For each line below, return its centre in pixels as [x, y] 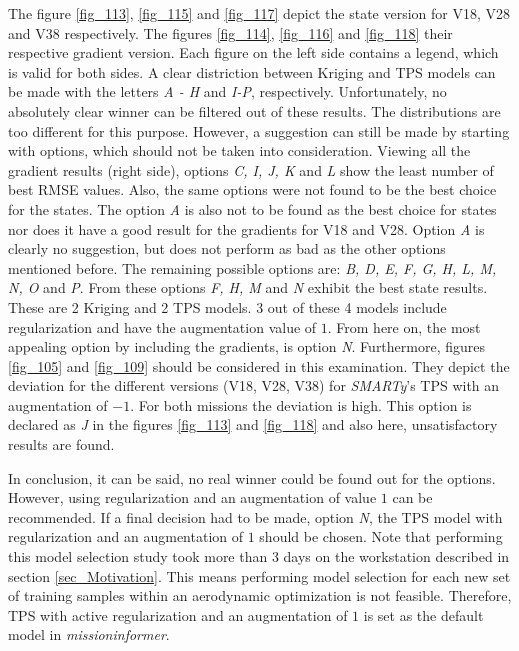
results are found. [61, 444]
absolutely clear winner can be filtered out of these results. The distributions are [254, 110]
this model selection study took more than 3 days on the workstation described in [259, 556]
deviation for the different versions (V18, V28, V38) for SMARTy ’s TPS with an [254, 385]
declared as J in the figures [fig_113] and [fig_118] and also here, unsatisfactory [253, 424]
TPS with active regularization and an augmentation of [178, 614]
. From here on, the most [404, 326]
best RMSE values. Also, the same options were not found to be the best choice [252, 189]
